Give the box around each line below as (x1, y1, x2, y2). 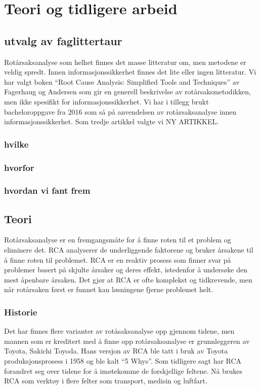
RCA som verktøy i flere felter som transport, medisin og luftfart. (4, 375, 207, 386)
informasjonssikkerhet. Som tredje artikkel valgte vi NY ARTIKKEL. (4, 116, 219, 127)
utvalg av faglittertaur (4, 32, 122, 48)
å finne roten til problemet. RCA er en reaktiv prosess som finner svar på (4, 254, 231, 265)
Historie (4, 305, 37, 318)
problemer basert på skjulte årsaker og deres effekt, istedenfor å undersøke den (4, 264, 248, 275)
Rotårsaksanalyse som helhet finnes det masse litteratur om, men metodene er (4, 56, 246, 67)
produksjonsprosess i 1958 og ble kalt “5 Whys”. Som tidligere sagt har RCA (4, 356, 242, 366)
